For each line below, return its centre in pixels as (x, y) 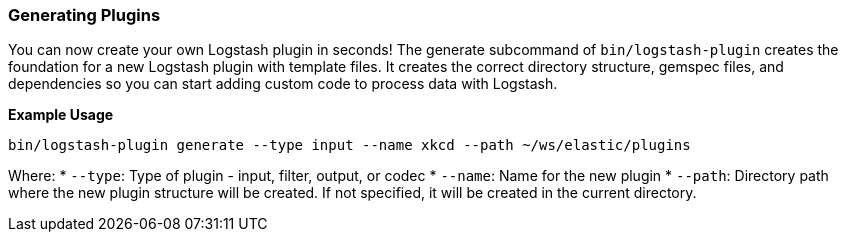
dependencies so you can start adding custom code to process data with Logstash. (283, 84)
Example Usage (61, 115)
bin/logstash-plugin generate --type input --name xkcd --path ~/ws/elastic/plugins (349, 145)
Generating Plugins (84, 15)
